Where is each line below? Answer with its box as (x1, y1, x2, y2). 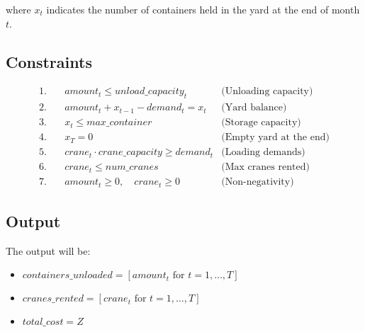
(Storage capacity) (221, 118, 301, 128)
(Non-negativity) (221, 177, 294, 188)
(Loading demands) (221, 147, 305, 158)
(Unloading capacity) (221, 86, 313, 97)
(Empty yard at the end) (221, 132, 330, 143)
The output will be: (6, 243, 91, 258)
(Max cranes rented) (221, 162, 310, 173)
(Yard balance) (221, 103, 287, 113)
